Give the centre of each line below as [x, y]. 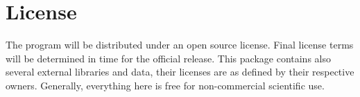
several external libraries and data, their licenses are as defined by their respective [180, 72]
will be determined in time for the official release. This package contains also [168, 58]
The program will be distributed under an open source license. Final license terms [180, 45]
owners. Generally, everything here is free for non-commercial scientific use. [165, 85]
